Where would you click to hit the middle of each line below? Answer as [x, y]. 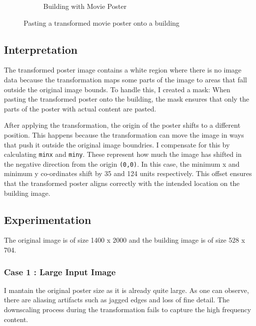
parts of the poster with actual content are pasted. [80, 108]
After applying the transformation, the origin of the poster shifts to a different [122, 125]
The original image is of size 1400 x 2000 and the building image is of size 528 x [125, 240]
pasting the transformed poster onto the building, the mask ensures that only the [127, 99]
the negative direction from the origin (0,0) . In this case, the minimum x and [122, 163]
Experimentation [48, 219]
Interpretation [41, 49]
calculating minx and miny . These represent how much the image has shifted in [123, 154]
